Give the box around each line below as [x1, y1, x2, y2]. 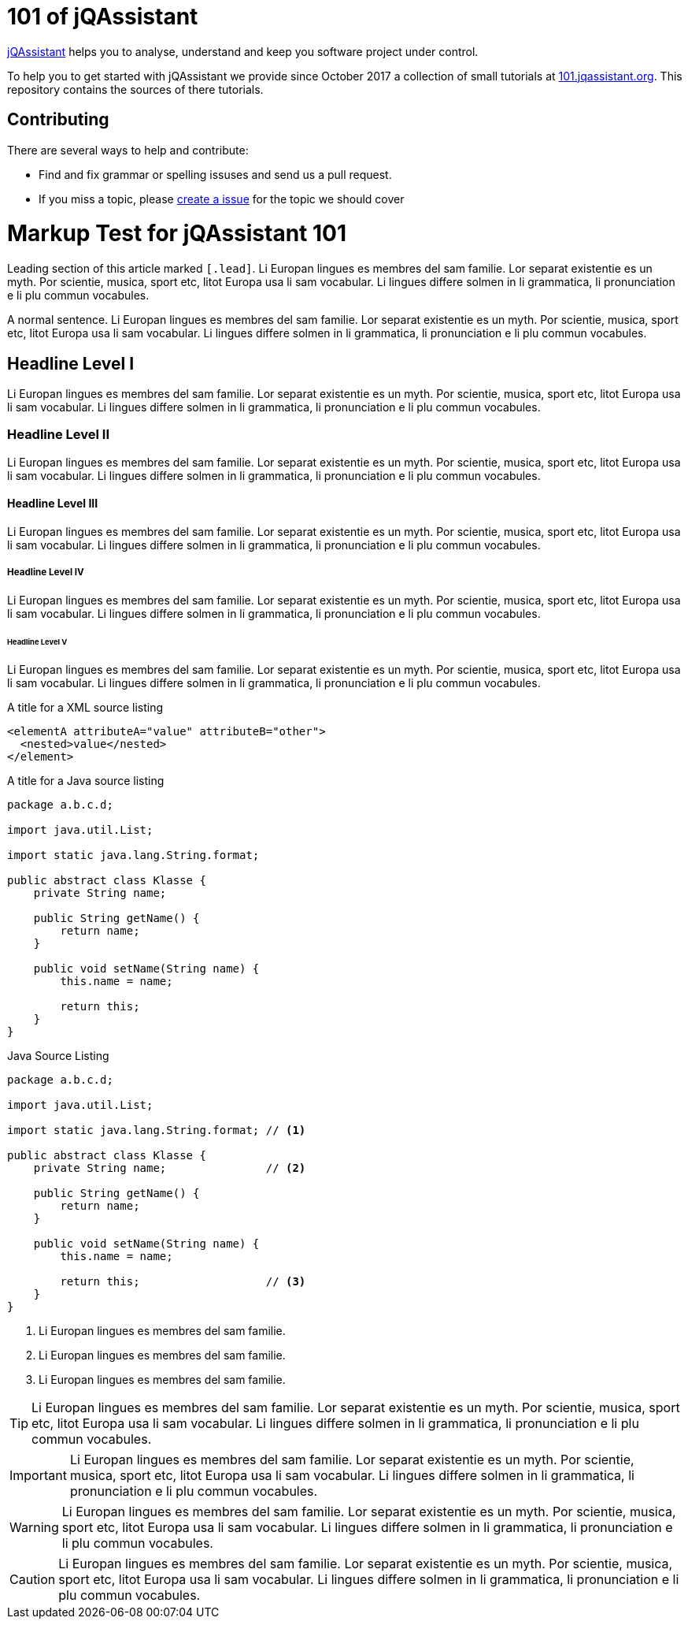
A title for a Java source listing [7, 774, 165, 788]
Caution [9, 1571, 56, 1588]
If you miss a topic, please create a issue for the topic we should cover [39, 192, 405, 206]
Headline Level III [7, 496, 98, 511]
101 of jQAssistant [7, 3, 198, 30]
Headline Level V [7, 637, 68, 646]
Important [9, 1467, 67, 1484]
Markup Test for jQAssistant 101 [7, 220, 347, 247]
